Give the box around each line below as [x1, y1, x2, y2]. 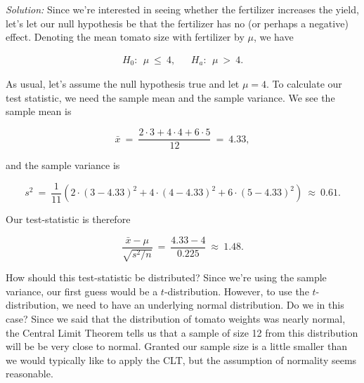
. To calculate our [266, 76, 342, 91]
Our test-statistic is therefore [6, 212, 131, 227]
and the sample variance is [6, 158, 120, 173]
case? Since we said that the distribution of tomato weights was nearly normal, [6, 311, 346, 325]
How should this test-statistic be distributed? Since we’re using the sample [6, 270, 327, 285]
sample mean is [6, 104, 72, 119]
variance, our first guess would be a [6, 283, 158, 298]
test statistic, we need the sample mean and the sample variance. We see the [6, 90, 335, 105]
